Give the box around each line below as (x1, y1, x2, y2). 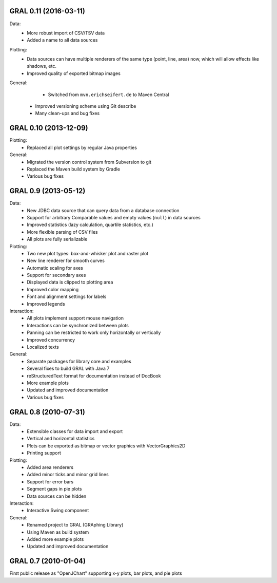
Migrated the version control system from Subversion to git (27, 159, 151, 165)
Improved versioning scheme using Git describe (35, 103, 136, 109)
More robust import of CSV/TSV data (27, 30, 105, 36)
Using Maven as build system (27, 529, 89, 535)
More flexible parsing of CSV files (27, 229, 98, 235)
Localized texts (27, 344, 59, 350)
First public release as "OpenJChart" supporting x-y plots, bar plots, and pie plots (9, 570, 182, 576)
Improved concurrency (27, 336, 75, 343)
